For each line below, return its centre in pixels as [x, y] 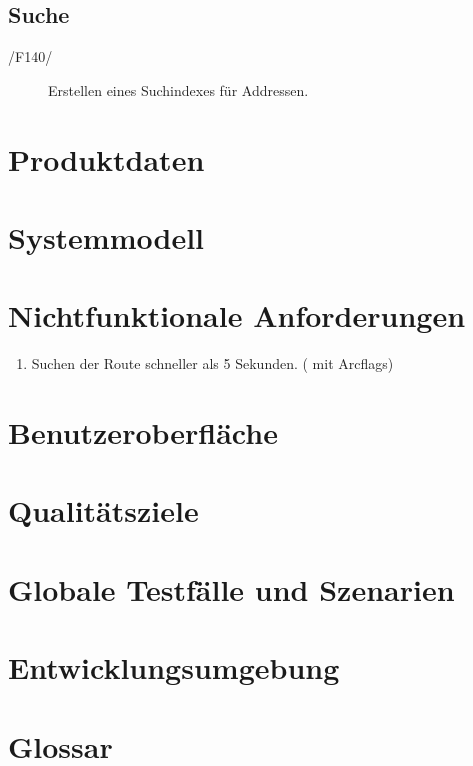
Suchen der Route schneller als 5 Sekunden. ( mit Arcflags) [212, 363]
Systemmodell [106, 236]
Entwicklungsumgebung [174, 667]
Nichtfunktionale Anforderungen [237, 315]
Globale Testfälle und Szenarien [231, 588]
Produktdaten [106, 158]
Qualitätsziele [103, 510]
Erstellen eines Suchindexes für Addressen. [178, 89]
